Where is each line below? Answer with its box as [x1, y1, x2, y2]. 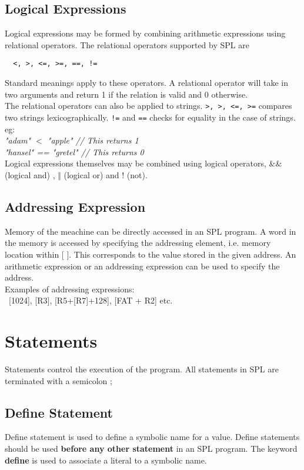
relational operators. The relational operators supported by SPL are [5, 38, 249, 51]
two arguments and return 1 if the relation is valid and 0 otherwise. [5, 88, 248, 100]
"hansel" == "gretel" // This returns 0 [5, 145, 144, 158]
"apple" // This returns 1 [47, 134, 139, 146]
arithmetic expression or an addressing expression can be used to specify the [5, 259, 280, 272]
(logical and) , [5, 168, 55, 181]
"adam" [5, 134, 31, 146]
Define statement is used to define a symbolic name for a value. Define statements [5, 431, 300, 443]
